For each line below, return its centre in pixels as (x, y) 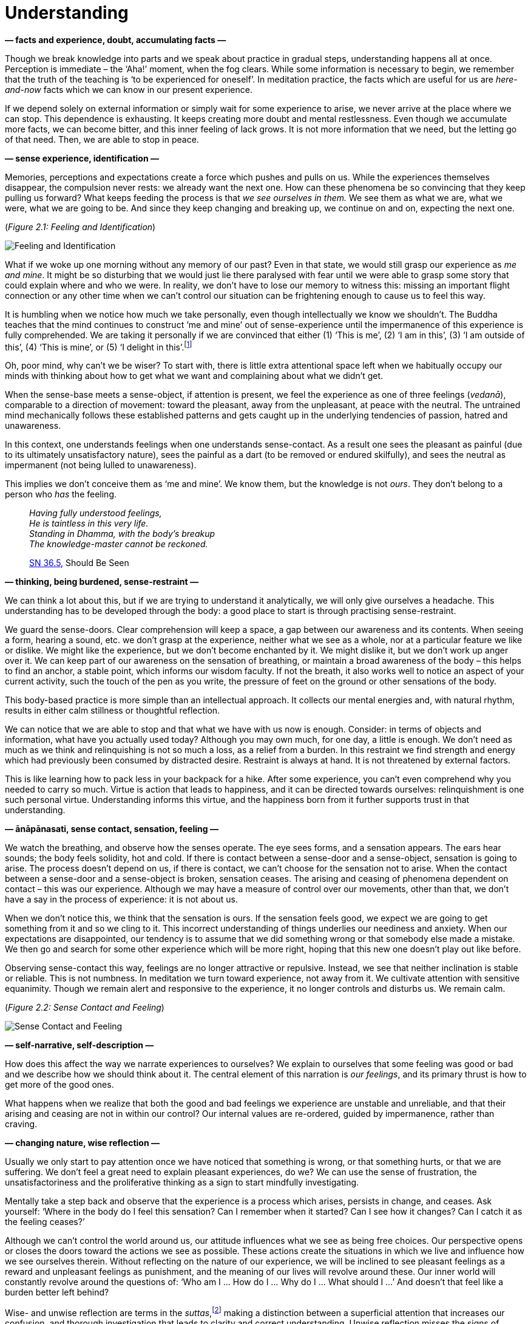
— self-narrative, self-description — (79, 1045)
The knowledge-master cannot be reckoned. (119, 544)
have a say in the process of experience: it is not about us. (121, 899)
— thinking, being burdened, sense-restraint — (102, 582)
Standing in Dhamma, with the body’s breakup (122, 534)
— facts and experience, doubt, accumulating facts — (116, 39)
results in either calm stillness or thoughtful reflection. (113, 711)
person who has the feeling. (61, 494)
